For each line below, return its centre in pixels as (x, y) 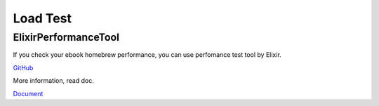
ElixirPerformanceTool (66, 37)
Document (28, 93)
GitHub (23, 67)
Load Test (42, 18)
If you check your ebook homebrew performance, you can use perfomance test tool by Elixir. (147, 55)
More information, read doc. (53, 81)
